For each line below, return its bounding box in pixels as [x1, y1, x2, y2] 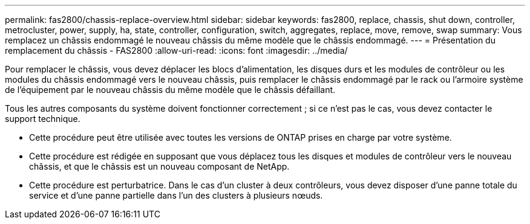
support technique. [5, 114, 80, 124]
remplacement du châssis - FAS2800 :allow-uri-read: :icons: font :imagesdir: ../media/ [5, 45, 348, 56]
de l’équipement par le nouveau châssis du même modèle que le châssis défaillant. [5, 85, 336, 95]
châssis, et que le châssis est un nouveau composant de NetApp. [29, 161, 290, 171]
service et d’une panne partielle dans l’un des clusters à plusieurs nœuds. [29, 190, 323, 200]
